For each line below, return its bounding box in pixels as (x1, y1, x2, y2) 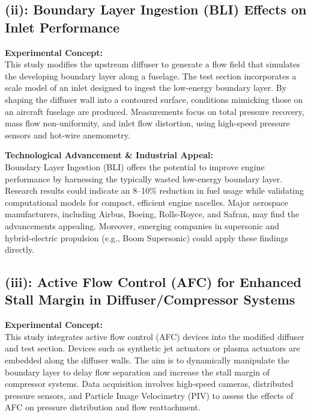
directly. (5, 243, 35, 256)
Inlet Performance (5, 17, 120, 36)
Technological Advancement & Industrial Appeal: (5, 149, 214, 161)
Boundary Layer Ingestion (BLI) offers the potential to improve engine (5, 160, 265, 173)
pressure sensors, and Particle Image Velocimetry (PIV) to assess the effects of (5, 389, 294, 401)
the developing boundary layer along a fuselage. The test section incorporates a (5, 69, 297, 82)
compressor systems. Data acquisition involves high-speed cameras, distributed (5, 377, 294, 390)
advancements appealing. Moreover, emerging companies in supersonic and (5, 219, 280, 232)
